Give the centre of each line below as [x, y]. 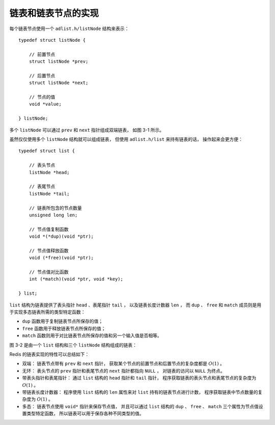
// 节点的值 [42, 97]
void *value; [45, 104]
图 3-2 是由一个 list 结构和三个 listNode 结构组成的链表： [73, 345]
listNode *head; [49, 172]
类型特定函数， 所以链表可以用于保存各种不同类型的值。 [85, 414]
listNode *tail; [49, 194]
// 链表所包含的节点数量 [56, 208]
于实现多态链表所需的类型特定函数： [47, 312]
